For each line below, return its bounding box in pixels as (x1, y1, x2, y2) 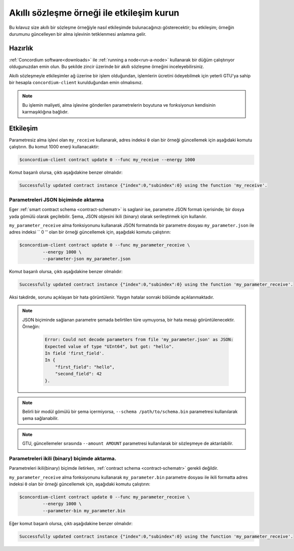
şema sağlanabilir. (22, 415, 59, 421)
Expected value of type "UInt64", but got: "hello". (45, 344, 174, 349)
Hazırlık (9, 44, 34, 52)
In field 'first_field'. (45, 350, 105, 356)
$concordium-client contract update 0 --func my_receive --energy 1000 (19, 157, 196, 162)
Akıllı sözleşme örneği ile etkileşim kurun (9, 7, 180, 18)
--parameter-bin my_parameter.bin (42, 508, 126, 513)
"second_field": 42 (55, 371, 102, 377)
